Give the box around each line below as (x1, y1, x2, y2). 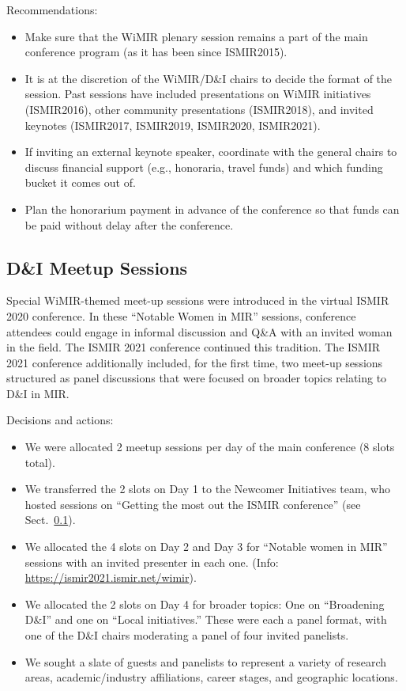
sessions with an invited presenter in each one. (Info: (24, 553, 279, 570)
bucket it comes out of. (24, 174, 136, 191)
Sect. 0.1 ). (24, 511, 76, 528)
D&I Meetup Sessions (6, 255, 188, 279)
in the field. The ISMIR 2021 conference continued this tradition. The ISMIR (6, 339, 381, 355)
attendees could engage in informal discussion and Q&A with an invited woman (6, 323, 393, 340)
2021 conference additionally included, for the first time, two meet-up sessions (6, 354, 383, 370)
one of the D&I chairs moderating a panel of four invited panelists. (24, 627, 349, 644)
